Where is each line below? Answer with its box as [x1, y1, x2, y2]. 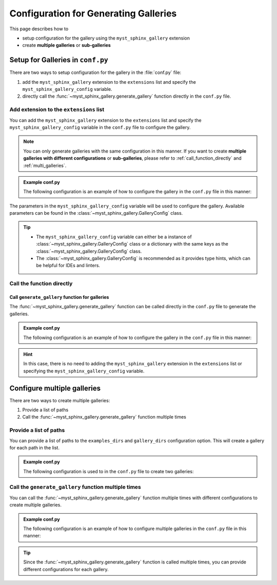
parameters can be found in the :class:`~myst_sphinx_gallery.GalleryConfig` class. [9, 210, 183, 216]
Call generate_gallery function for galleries [9, 294, 109, 300]
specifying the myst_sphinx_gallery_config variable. [23, 368, 145, 374]
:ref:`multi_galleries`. [23, 162, 67, 168]
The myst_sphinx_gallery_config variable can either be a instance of [36, 234, 192, 240]
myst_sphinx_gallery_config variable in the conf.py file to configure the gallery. [9, 124, 191, 130]
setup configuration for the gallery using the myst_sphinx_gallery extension [22, 35, 190, 41]
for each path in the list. [9, 444, 60, 450]
